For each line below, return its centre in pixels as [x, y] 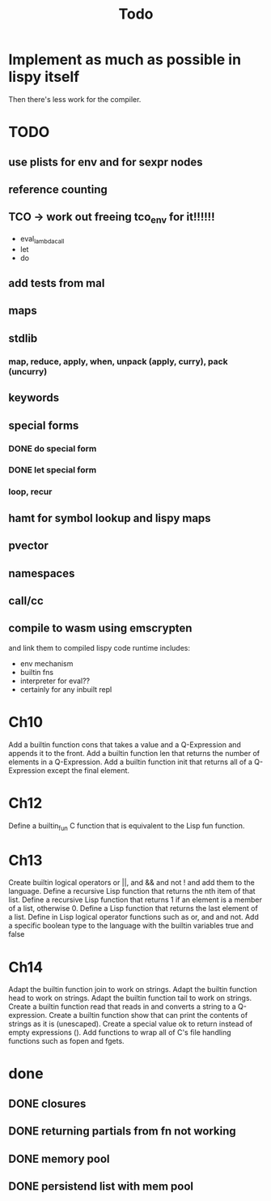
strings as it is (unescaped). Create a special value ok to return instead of [131, 1024]
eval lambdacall [42, 239]
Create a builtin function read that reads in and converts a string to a [122, 1007]
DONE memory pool [59, 1158]
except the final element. [89, 770]
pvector [28, 546]
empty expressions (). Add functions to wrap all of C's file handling [120, 1032]
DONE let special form [53, 470]
